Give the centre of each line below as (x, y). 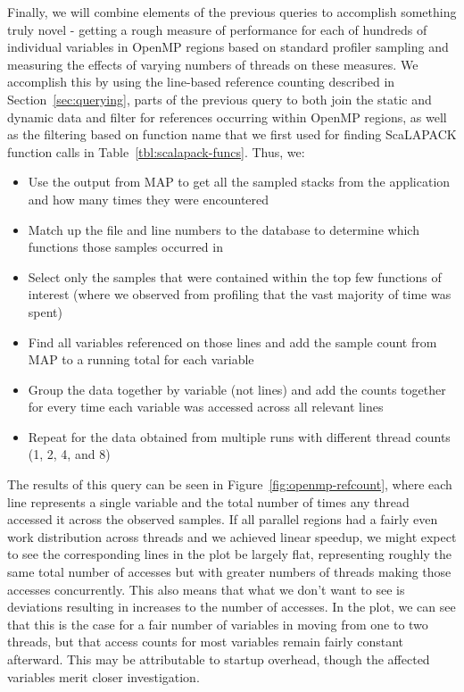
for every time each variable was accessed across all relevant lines (206, 407)
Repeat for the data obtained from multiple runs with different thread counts (239, 436)
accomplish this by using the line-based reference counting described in (201, 82)
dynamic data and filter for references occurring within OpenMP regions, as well (227, 117)
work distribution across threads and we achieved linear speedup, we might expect (232, 536)
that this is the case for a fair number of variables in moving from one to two (218, 624)
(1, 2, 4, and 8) (69, 454)
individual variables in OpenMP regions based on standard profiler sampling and (228, 47)
